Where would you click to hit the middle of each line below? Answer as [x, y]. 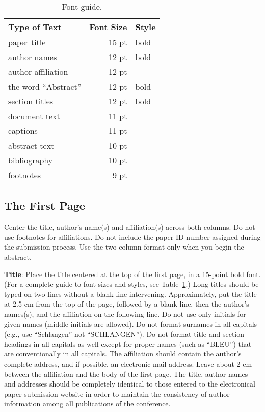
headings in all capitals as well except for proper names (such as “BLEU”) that [128, 344]
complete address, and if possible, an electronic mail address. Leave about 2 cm [128, 363]
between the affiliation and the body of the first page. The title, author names [126, 374]
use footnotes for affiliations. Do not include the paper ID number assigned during [132, 237]
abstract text [31, 145]
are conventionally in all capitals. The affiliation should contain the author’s [123, 354]
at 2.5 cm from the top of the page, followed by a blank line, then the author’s [127, 304]
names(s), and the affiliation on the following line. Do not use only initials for [125, 313]
